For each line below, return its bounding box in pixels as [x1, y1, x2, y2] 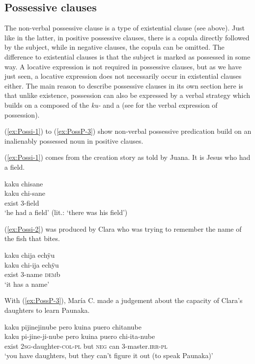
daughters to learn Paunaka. [4, 305, 90, 315]
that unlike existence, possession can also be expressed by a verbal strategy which [4, 90, 251, 100]
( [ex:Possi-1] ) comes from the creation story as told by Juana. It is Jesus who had [4, 152, 251, 162]
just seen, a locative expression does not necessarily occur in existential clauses [4, 71, 242, 81]
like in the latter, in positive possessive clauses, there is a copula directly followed [4, 32, 250, 42]
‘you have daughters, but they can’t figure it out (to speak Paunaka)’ [4, 350, 213, 361]
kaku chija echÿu [4, 250, 55, 260]
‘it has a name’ [4, 278, 50, 289]
